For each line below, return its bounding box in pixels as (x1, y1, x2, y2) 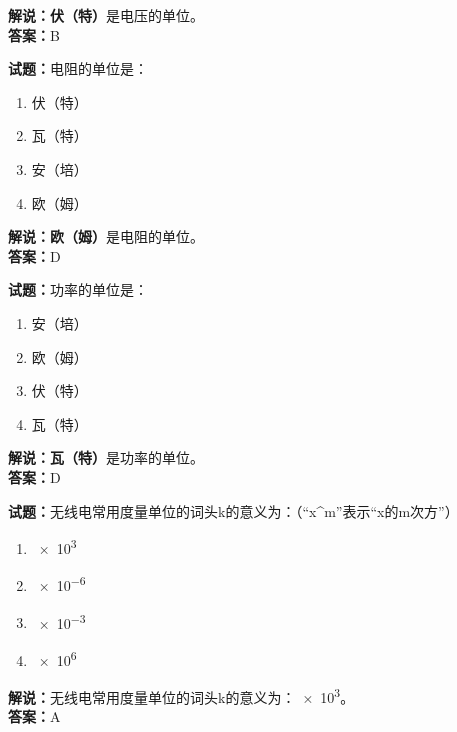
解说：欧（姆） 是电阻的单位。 (8, 226, 204, 247)
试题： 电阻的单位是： (8, 58, 148, 79)
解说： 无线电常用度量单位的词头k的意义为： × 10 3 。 (8, 684, 355, 707)
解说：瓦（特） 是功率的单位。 (8, 447, 204, 468)
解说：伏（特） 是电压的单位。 (8, 5, 204, 25)
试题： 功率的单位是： (8, 279, 148, 300)
